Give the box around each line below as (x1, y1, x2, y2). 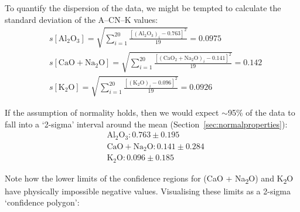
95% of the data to (227, 106, 295, 118)
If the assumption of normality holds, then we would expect (5, 106, 219, 118)
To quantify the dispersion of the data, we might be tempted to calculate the (5, 2, 281, 14)
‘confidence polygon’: (5, 196, 80, 208)
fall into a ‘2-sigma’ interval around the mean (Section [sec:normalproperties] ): (5, 117, 288, 130)
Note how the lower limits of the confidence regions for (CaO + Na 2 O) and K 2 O (5, 171, 294, 186)
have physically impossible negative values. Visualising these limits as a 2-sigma (5, 184, 291, 197)
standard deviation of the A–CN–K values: (5, 13, 158, 25)
